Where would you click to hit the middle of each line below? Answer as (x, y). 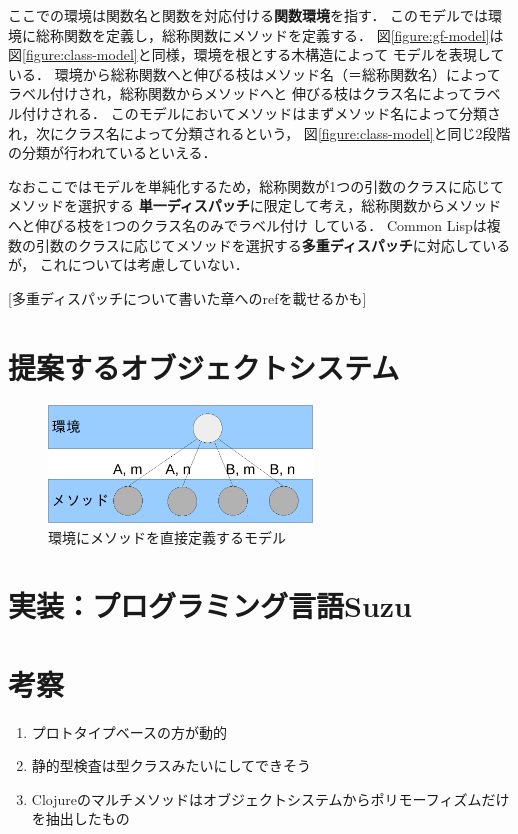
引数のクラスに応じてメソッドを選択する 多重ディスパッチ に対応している (273, 244)
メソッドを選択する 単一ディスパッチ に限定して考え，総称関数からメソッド (255, 205)
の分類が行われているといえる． (112, 152)
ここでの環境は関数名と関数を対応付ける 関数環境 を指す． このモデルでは (248, 15)
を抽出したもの (80, 818)
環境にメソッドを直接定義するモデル (167, 536)
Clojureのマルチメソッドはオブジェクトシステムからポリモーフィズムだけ (270, 798)
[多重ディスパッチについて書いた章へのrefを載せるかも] (187, 297)
